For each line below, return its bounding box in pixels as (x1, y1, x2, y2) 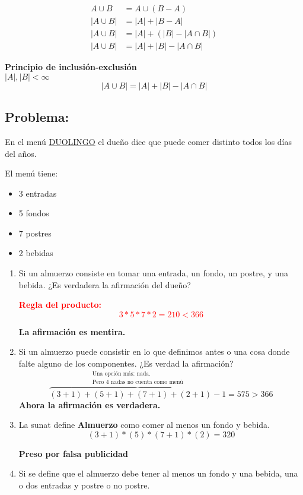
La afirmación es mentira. (18, 325, 126, 338)
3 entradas (18, 187, 57, 199)
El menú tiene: (5, 167, 58, 179)
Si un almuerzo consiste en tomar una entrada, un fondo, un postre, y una (18, 267, 289, 279)
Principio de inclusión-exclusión (5, 61, 137, 73)
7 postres (18, 226, 52, 239)
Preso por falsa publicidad (18, 447, 128, 459)
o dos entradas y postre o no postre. (18, 478, 150, 491)
